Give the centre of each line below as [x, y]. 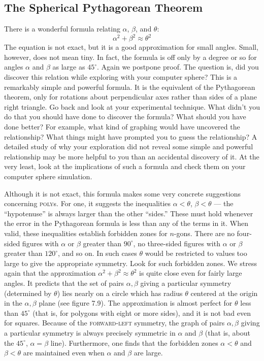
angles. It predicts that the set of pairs [64, 283]
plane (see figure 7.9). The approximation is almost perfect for [136, 303]
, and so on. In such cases [97, 253]
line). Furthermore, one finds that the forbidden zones [134, 342]
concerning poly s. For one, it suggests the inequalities [88, 203]
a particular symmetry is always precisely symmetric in [90, 332]
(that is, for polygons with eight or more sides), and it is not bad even [142, 313]
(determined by [28, 293]
